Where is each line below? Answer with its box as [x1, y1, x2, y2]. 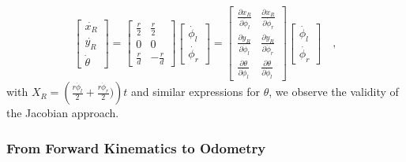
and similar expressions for [131, 83, 261, 100]
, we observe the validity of [269, 83, 399, 100]
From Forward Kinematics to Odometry [6, 138, 266, 157]
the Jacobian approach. [6, 105, 119, 121]
